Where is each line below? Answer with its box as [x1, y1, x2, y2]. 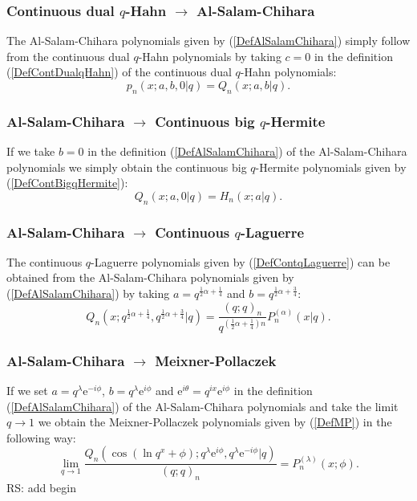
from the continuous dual [6, 47, 130, 64]
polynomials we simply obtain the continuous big [6, 158, 247, 175]
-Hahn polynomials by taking [138, 47, 281, 64]
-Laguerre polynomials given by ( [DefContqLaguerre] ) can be [91, 253, 391, 270]
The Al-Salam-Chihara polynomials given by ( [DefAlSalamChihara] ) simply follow [6, 32, 411, 49]
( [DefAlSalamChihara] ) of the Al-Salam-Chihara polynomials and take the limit [6, 397, 399, 414]
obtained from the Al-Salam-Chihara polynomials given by [6, 269, 294, 286]
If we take [6, 143, 55, 160]
